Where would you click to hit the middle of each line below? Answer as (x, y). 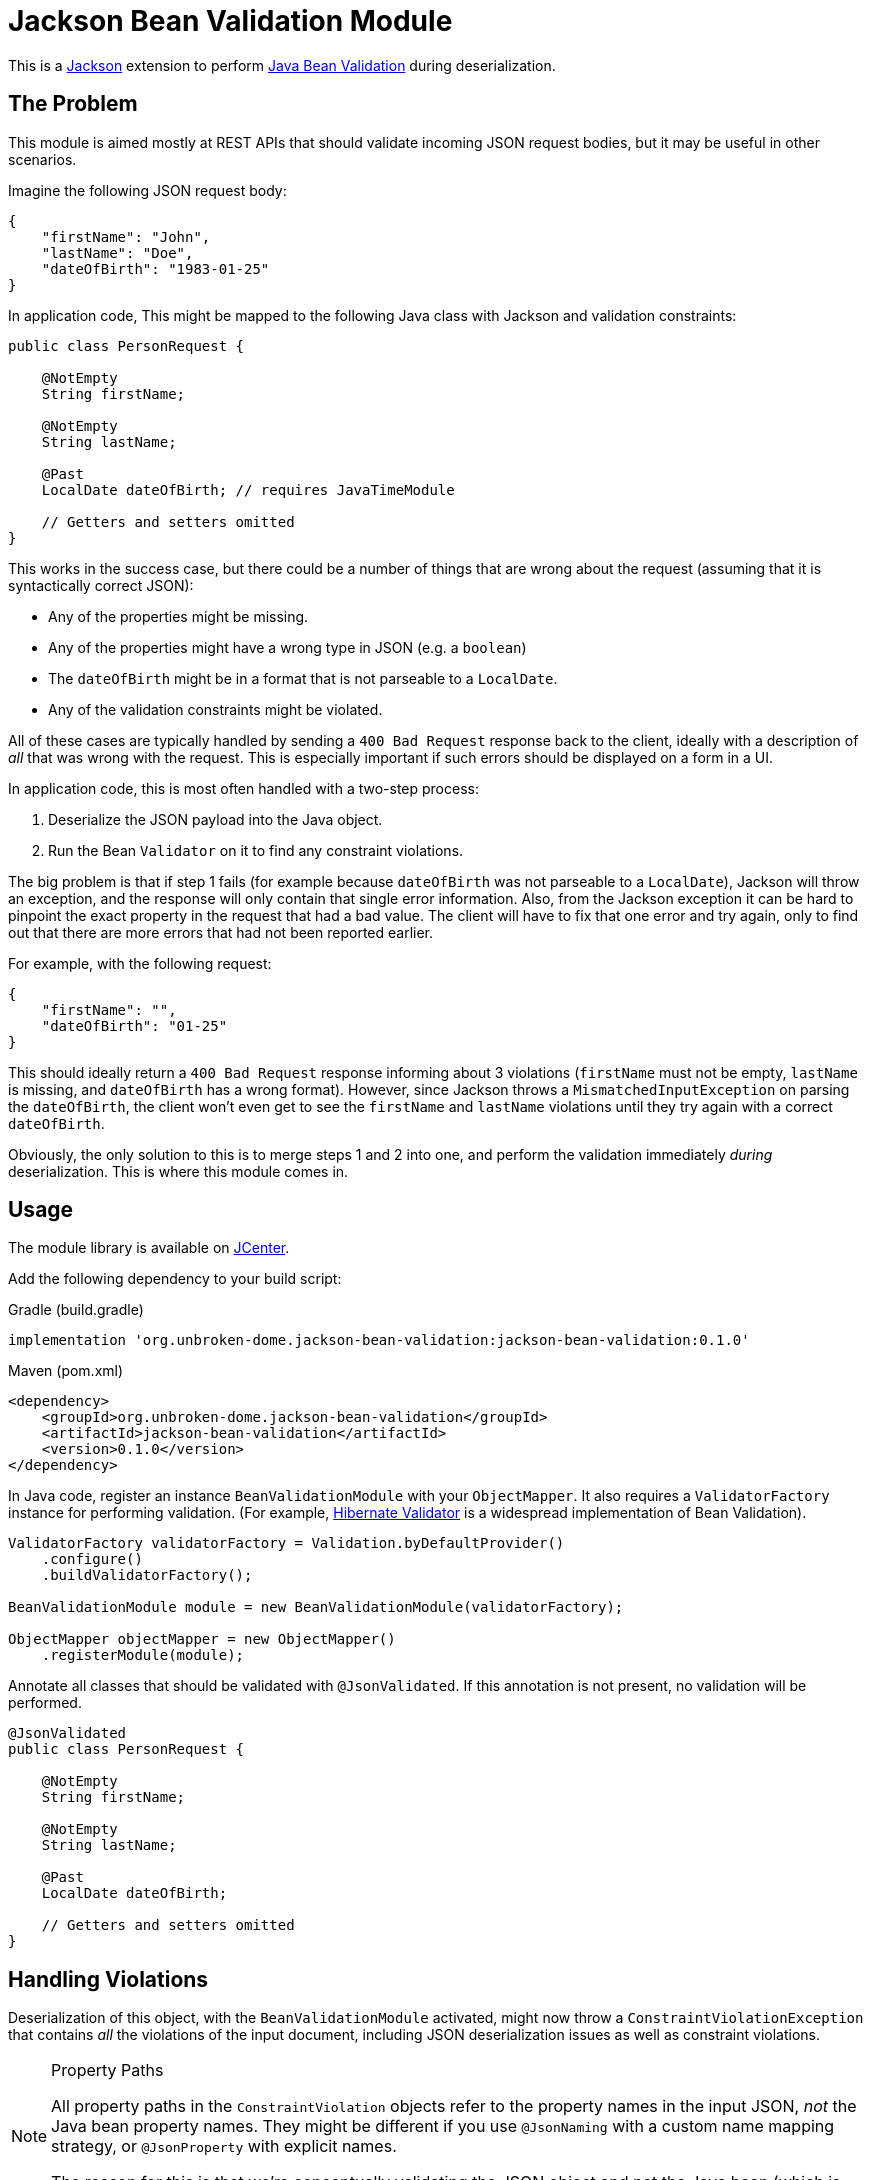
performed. (45, 1703)
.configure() (92, 1559)
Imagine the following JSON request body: (147, 190)
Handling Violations (108, 1979)
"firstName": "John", (126, 236)
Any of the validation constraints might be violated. (215, 709)
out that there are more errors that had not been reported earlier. (221, 932)
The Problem (73, 104)
